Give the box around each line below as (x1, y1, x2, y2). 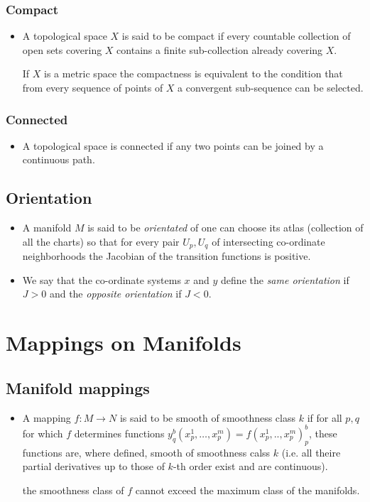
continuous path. (22, 152, 95, 167)
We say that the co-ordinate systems (22, 272, 181, 287)
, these (309, 425, 337, 440)
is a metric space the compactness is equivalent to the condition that (44, 66, 343, 81)
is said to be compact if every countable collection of (121, 28, 351, 43)
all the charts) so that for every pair (22, 234, 180, 249)
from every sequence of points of (22, 80, 163, 94)
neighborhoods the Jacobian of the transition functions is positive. (22, 249, 311, 263)
